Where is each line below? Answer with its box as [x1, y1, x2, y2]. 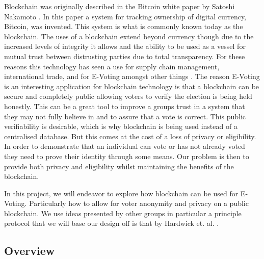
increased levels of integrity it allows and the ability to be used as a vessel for [4, 41, 246, 51]
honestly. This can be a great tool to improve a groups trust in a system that [4, 100, 245, 111]
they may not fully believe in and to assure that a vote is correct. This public [4, 111, 246, 121]
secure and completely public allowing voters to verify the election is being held [4, 91, 252, 101]
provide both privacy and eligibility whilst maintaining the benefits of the [4, 161, 234, 171]
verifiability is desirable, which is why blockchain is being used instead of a [4, 121, 237, 132]
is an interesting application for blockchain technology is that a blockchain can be [4, 81, 259, 91]
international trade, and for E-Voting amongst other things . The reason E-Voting [4, 71, 260, 82]
